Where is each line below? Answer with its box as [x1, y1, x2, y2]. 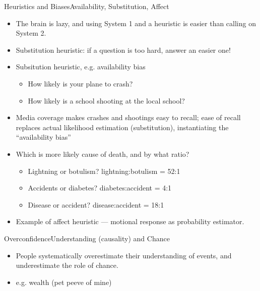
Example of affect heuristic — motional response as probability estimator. [16, 216, 244, 227]
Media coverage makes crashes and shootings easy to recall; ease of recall [16, 112, 241, 123]
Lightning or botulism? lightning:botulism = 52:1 [28, 165, 180, 176]
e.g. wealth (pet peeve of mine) [16, 276, 112, 287]
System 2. [16, 28, 46, 38]
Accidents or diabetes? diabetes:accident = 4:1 [28, 182, 172, 193]
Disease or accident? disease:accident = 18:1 [28, 199, 164, 210]
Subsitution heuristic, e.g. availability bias [16, 61, 146, 72]
